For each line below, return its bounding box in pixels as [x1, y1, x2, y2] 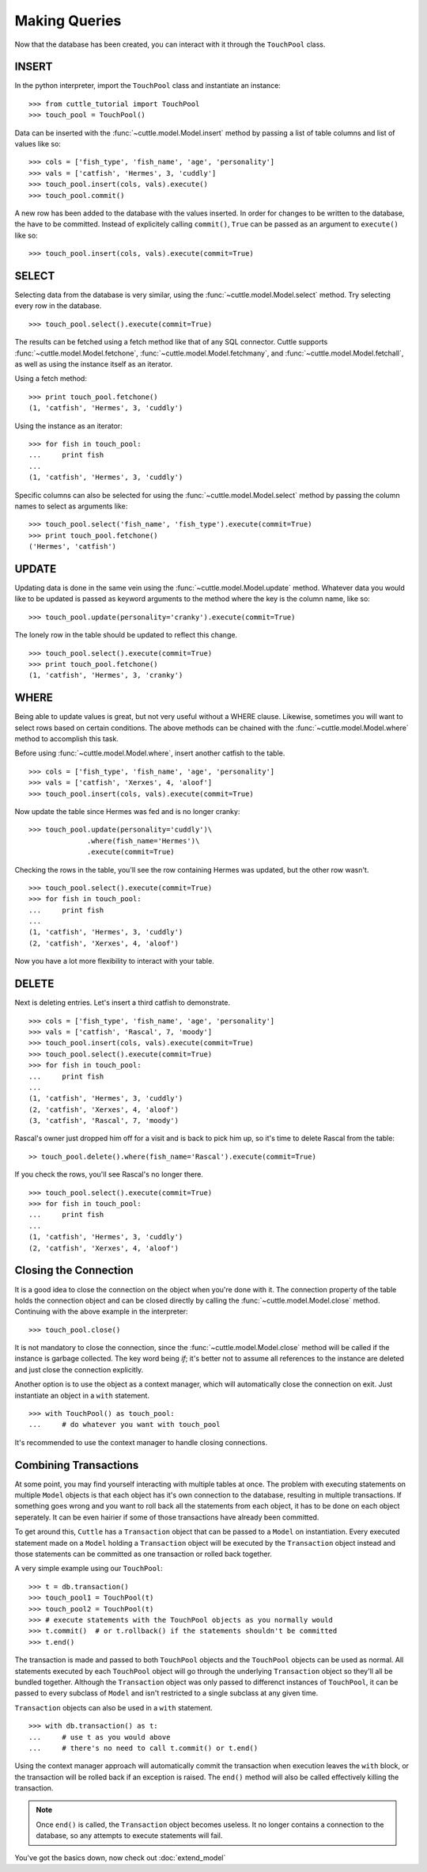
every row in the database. [14, 301, 102, 310]
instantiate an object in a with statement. [14, 1391, 150, 1400]
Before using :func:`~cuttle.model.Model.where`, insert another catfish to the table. [14, 748, 285, 758]
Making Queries [14, 12, 122, 29]
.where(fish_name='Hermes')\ [87, 836, 200, 845]
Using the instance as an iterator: [14, 420, 123, 431]
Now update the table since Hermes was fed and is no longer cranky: [14, 806, 240, 816]
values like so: [14, 139, 61, 149]
